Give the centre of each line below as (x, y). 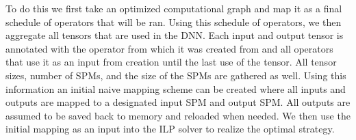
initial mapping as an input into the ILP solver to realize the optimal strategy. (170, 129)
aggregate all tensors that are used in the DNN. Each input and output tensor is (175, 35)
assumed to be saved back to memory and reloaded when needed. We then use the (178, 115)
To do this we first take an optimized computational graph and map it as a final (174, 8)
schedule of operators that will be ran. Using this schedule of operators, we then (174, 22)
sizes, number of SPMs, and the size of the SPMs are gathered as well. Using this (176, 75)
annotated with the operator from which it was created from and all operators (169, 48)
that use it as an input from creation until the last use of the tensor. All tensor (171, 62)
